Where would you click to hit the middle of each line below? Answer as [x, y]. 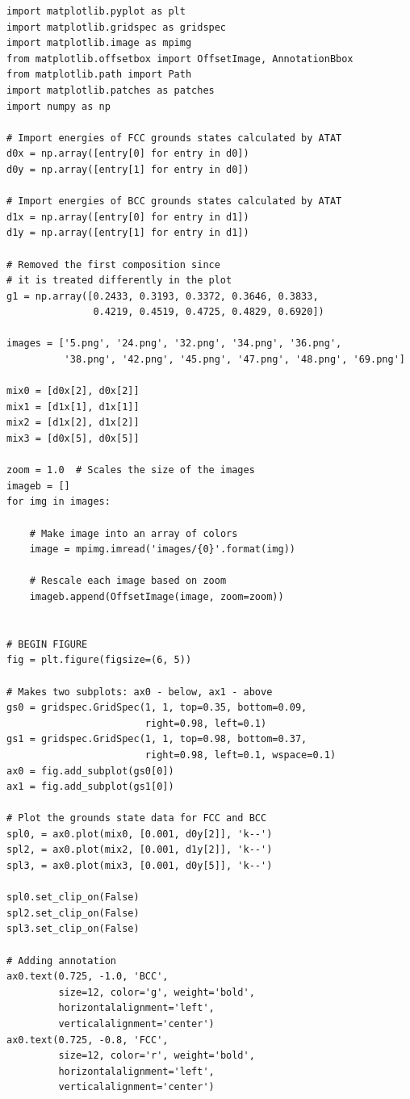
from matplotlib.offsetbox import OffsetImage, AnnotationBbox [180, 59]
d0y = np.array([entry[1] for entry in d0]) [128, 169]
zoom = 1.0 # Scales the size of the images [131, 470]
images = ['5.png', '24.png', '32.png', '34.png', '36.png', [174, 344]
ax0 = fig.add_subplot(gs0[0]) [90, 771]
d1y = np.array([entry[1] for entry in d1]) [128, 233]
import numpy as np [59, 106]
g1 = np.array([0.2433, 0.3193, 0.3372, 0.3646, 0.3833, [163, 296]
